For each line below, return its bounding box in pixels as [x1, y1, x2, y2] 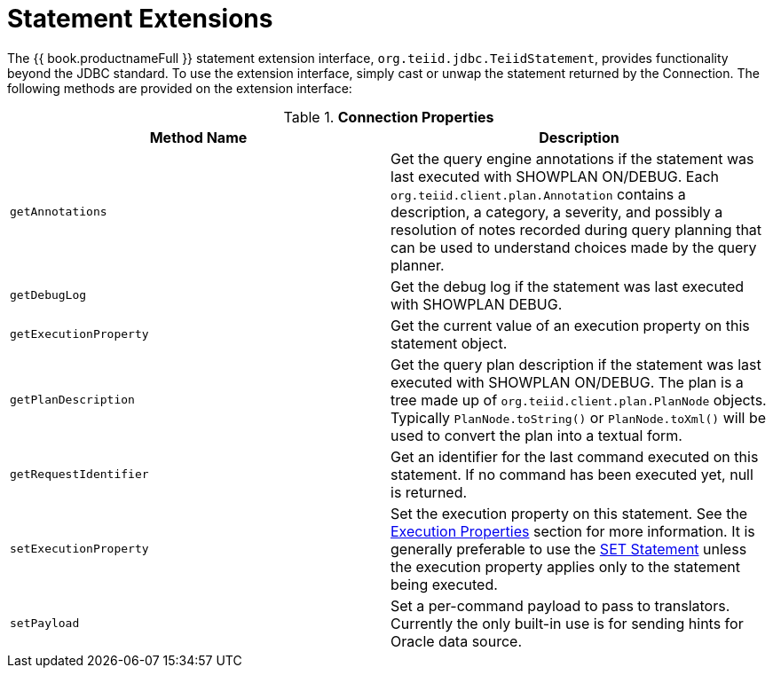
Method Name [149, 128, 248, 146]
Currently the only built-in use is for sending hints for [390, 614, 744, 632]
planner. [390, 255, 445, 274]
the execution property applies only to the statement [390, 557, 741, 576]
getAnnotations [10, 205, 107, 219]
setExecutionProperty [10, 542, 149, 556]
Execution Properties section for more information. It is [390, 522, 755, 540]
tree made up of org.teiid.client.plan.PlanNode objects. [390, 390, 767, 409]
